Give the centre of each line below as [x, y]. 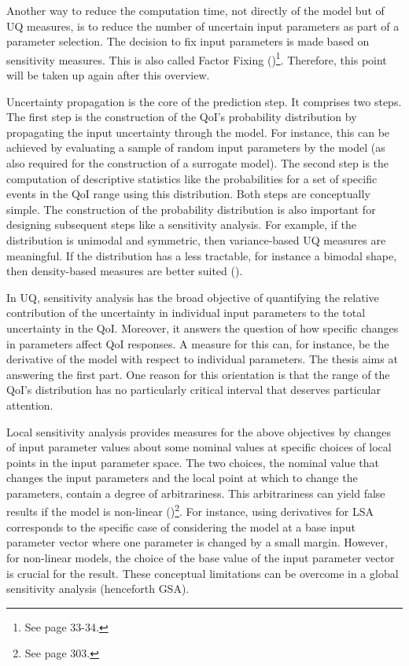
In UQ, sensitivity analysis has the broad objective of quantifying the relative [193, 297]
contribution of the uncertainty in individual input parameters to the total [186, 313]
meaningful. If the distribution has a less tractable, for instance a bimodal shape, [202, 255]
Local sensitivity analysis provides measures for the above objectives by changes [199, 431]
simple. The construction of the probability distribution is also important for [191, 209]
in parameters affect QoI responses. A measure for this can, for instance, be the [198, 343]
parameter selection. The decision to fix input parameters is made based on [188, 41]
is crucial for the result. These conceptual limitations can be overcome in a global [203, 573]
